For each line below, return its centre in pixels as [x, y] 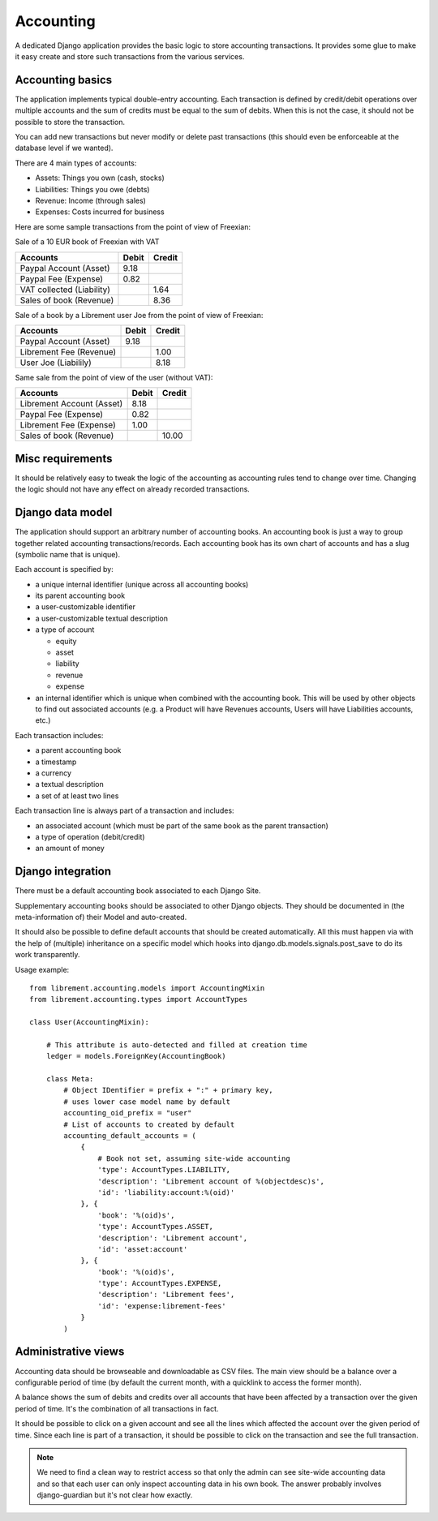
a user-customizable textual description [101, 618]
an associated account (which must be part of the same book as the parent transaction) [182, 825]
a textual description [70, 784]
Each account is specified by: [64, 569]
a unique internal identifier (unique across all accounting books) [142, 584]
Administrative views [70, 1352]
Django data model [64, 512]
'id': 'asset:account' [143, 1249]
